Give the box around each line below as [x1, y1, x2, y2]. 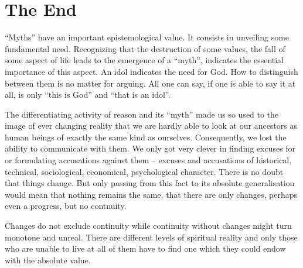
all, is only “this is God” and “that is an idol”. [5, 88, 171, 101]
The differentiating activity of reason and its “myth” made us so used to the [5, 108, 279, 120]
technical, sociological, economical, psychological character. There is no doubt [5, 165, 284, 177]
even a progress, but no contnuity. [5, 200, 127, 212]
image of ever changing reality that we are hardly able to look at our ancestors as [5, 119, 297, 132]
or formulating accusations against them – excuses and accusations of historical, [5, 154, 292, 166]
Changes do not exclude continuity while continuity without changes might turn [5, 219, 292, 232]
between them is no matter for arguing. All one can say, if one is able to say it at [5, 77, 296, 89]
